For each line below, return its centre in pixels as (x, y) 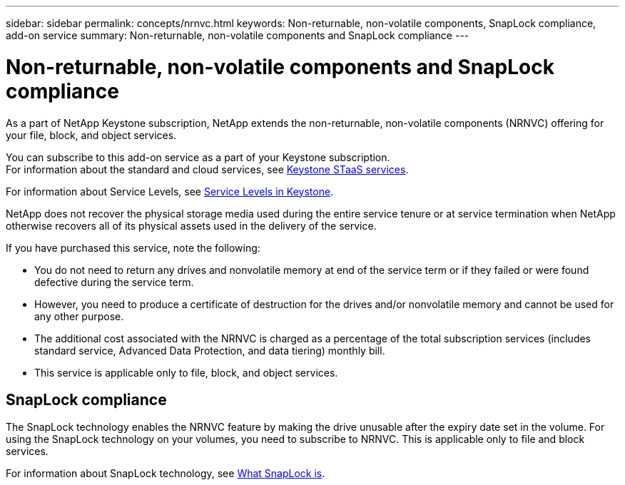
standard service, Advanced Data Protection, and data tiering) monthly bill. (210, 350)
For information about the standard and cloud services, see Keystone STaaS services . (207, 169)
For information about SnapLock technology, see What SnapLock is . (166, 474)
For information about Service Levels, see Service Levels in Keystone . (170, 191)
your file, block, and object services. (91, 135)
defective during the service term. (114, 282)
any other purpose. (79, 316)
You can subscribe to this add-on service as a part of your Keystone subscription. (198, 157)
